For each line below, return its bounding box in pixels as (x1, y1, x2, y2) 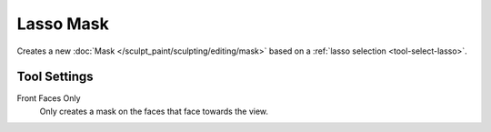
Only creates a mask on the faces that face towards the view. (39, 106, 268, 117)
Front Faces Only (16, 93, 81, 104)
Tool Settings (16, 69, 95, 85)
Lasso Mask (16, 14, 109, 34)
